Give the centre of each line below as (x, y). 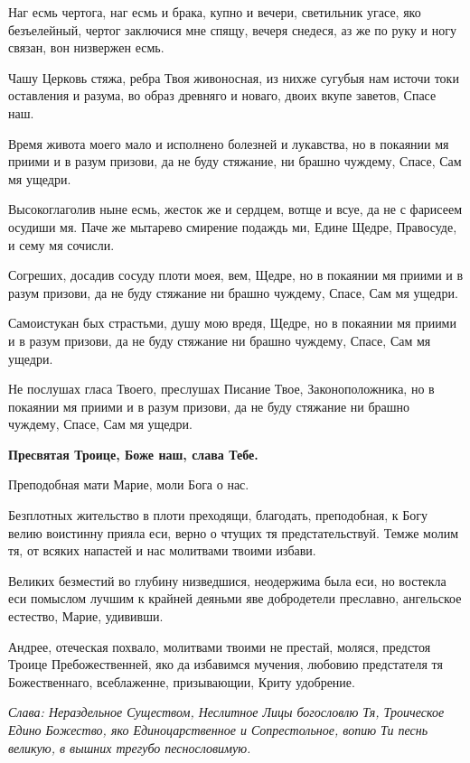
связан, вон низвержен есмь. (86, 47)
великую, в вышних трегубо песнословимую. (130, 747)
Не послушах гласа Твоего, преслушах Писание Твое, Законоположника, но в (221, 389)
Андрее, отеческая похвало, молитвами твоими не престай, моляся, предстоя (220, 646)
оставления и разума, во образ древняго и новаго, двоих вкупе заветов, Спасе (222, 95)
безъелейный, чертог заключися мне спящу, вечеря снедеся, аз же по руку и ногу (232, 29)
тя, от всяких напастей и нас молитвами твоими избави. (162, 550)
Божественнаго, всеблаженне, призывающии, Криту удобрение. (182, 681)
